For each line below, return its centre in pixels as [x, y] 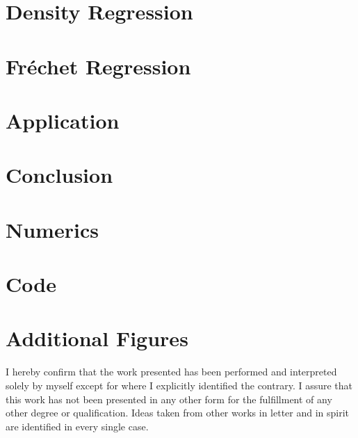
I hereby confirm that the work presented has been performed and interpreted [171, 372]
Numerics [52, 229]
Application [63, 120]
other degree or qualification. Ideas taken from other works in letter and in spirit [178, 413]
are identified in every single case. [77, 426]
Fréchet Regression [98, 66]
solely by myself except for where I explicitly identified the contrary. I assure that [179, 385]
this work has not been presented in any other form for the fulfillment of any [169, 399]
